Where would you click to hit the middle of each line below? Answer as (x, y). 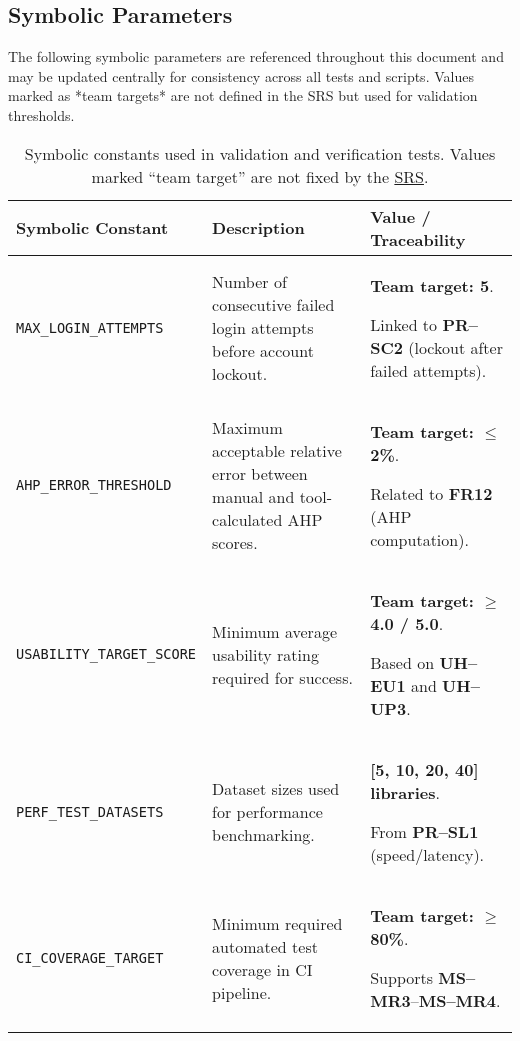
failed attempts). (428, 370)
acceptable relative (277, 451)
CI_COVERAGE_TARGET (90, 957)
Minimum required (277, 923)
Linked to (404, 324)
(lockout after (455, 347)
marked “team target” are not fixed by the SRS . (260, 176)
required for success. (282, 677)
